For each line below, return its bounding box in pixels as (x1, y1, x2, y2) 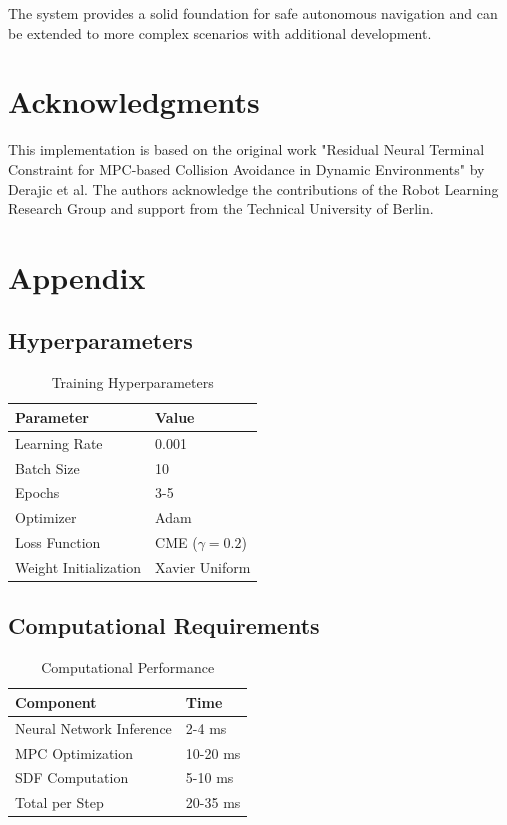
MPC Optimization (15, 742, 134, 763)
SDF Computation (15, 767, 129, 788)
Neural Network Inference (15, 717, 172, 738)
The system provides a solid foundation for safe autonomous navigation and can (8, 3, 498, 23)
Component (15, 691, 97, 712)
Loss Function (15, 532, 101, 553)
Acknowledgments (8, 81, 260, 122)
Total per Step (15, 792, 104, 813)
